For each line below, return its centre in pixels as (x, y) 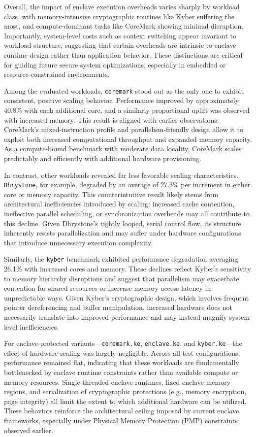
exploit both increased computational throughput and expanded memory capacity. (128, 139)
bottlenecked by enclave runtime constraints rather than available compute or (121, 372)
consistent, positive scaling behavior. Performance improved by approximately (122, 100)
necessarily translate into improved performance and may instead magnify (115, 317)
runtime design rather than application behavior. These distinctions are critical (123, 54)
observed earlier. (29, 430)
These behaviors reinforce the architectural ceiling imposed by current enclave (122, 411)
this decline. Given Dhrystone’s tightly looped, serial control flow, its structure (123, 223)
